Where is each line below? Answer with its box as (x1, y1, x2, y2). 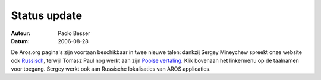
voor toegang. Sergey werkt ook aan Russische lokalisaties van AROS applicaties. (11, 65, 211, 72)
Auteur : (11, 30, 31, 37)
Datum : (11, 37, 30, 44)
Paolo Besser (58, 30, 90, 37)
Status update (11, 9, 83, 22)
